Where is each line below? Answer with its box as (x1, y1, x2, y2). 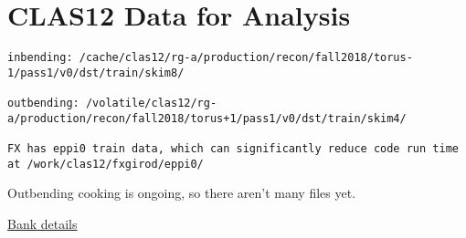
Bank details (7, 213, 78, 233)
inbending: (7, 51, 73, 65)
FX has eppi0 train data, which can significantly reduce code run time (7, 142, 459, 156)
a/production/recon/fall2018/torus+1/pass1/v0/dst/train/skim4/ (7, 111, 407, 125)
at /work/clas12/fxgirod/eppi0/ (7, 157, 204, 171)
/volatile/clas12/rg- (85, 97, 217, 110)
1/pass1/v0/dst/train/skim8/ (7, 66, 185, 79)
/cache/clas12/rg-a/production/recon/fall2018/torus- (79, 51, 413, 65)
